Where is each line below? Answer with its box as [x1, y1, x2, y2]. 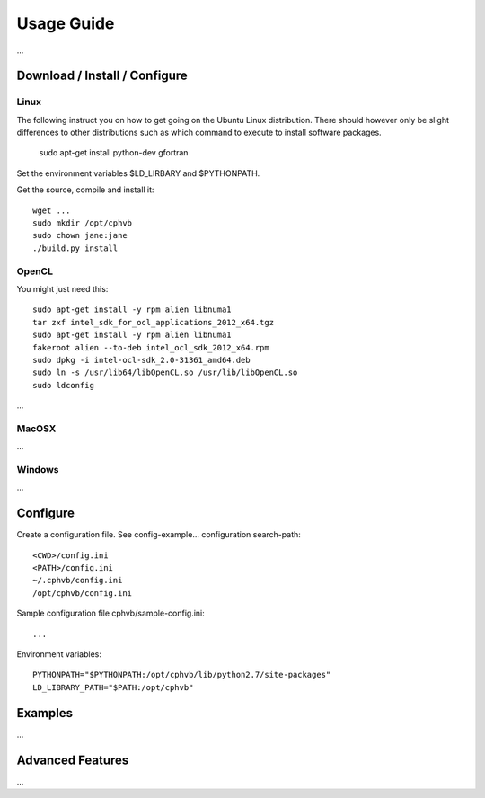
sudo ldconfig [32, 380, 94, 390]
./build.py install [32, 243, 119, 253]
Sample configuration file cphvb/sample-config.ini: [16, 607, 206, 619]
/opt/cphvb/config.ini [32, 588, 133, 598]
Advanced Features [16, 752, 129, 767]
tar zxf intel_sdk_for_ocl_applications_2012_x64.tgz [32, 317, 274, 327]
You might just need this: [16, 283, 109, 294]
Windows [16, 464, 59, 475]
